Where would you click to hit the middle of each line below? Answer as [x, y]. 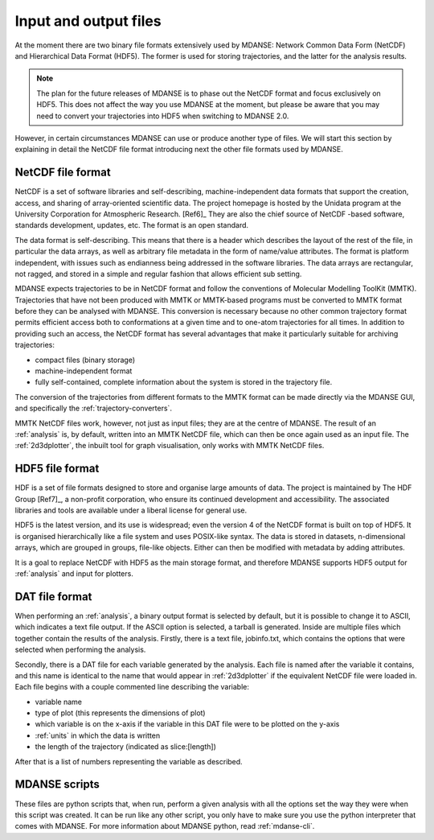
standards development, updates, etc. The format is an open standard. [132, 225]
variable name [58, 702]
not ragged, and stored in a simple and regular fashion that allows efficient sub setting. [158, 274]
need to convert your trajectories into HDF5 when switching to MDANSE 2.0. [163, 116]
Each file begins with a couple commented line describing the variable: [132, 687]
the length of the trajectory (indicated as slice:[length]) [126, 747]
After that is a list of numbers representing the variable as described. [129, 761]
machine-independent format [84, 371]
